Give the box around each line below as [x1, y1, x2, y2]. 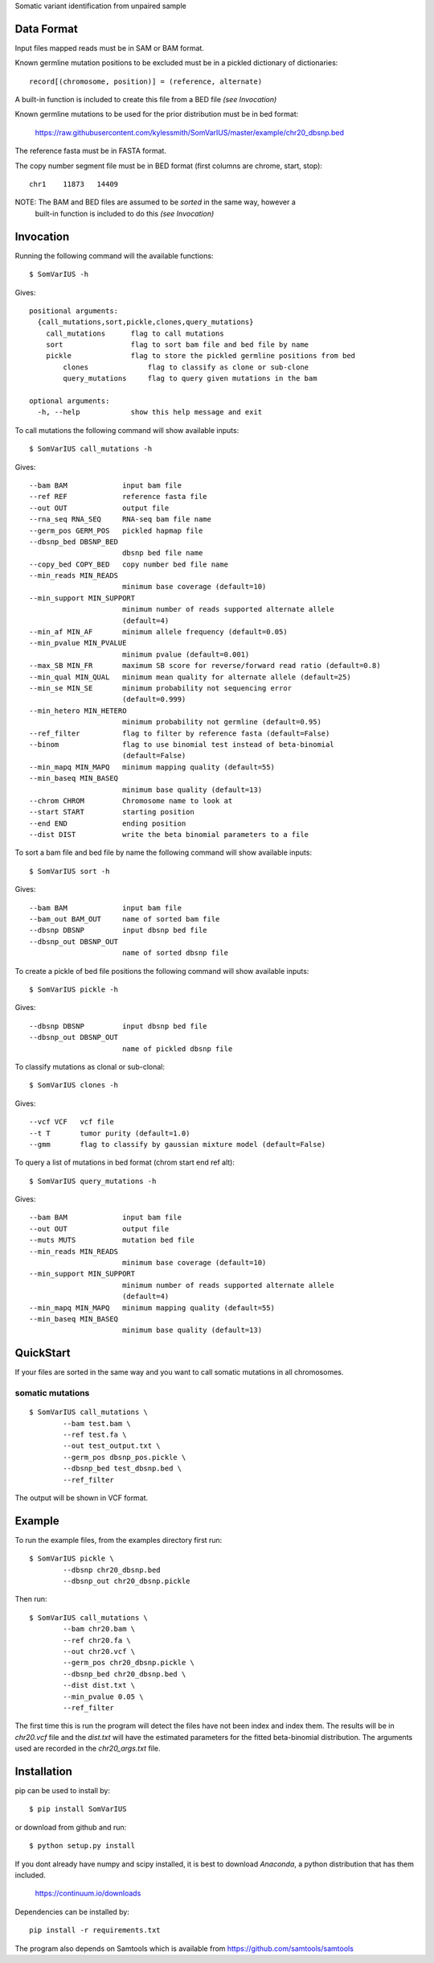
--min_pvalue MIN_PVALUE [29, 638, 127, 648]
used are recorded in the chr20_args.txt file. [14, 1743, 161, 1754]
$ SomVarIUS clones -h [29, 1081, 119, 1090]
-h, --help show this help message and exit [37, 407, 263, 417]
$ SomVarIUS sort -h [29, 866, 110, 876]
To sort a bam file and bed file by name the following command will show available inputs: [14, 847, 313, 857]
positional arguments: [29, 306, 119, 315]
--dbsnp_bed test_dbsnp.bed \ [63, 1464, 182, 1473]
